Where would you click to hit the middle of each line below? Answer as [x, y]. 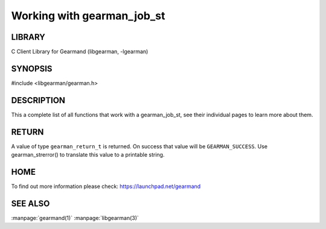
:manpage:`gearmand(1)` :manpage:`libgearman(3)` [75, 218]
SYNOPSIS [32, 68]
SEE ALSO [30, 203]
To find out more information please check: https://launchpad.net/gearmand [106, 186]
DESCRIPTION [38, 100]
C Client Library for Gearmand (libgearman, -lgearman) [80, 52]
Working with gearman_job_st [88, 16]
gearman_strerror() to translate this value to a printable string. [88, 155]
